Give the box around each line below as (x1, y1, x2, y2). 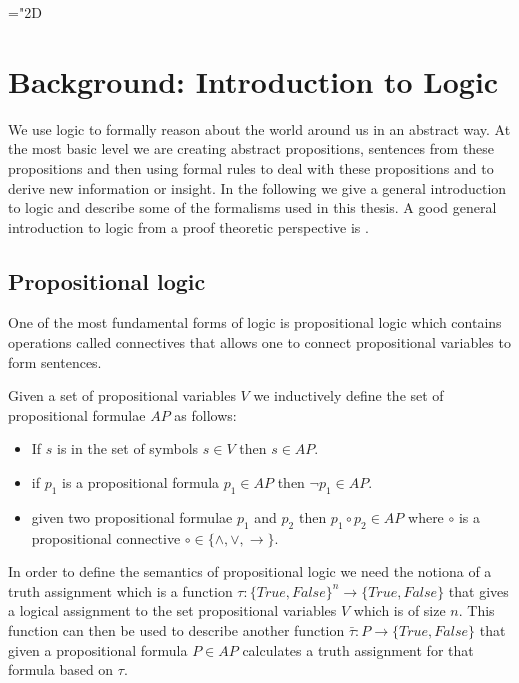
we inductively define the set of (253, 385, 444, 406)
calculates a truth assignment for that (242, 639, 474, 660)
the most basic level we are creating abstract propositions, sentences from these (8, 138, 495, 159)
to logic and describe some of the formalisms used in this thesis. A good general (8, 197, 497, 218)
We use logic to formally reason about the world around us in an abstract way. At (8, 118, 511, 139)
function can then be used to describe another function (8, 620, 345, 641)
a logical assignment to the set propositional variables (8, 600, 337, 621)
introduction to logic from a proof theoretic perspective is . (8, 216, 369, 237)
